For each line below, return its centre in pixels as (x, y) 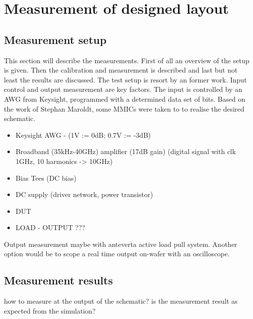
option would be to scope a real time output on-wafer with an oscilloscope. (117, 254)
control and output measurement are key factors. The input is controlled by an (123, 89)
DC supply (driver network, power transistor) (84, 194)
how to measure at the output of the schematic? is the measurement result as (121, 301)
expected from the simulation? (50, 310)
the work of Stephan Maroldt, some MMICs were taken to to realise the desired (124, 108)
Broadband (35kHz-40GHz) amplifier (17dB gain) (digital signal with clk (126, 151)
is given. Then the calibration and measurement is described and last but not (121, 70)
